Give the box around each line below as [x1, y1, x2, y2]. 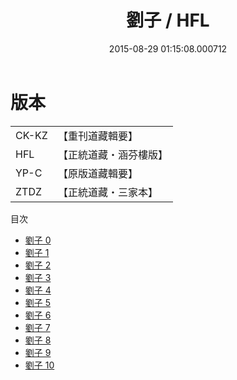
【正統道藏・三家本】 [57, 185, 158, 199]
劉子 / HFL [126, 9, 210, 32]
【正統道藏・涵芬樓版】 [57, 147, 168, 161]
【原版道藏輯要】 [57, 166, 138, 180]
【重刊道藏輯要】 [57, 129, 138, 143]
